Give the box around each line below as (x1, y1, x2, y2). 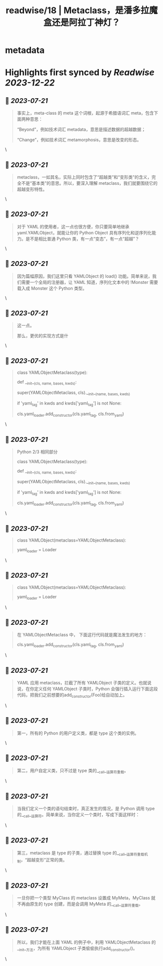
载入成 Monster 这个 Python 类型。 (17, 285, 87, 291)
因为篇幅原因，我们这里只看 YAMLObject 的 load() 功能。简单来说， (17, 273, 152, 279)
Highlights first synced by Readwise (5, 67, 155, 78)
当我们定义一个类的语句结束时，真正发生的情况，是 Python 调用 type (17, 806, 155, 811)
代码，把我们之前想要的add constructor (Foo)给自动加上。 (17, 692, 127, 699)
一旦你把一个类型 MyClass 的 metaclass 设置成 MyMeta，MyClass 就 (17, 895, 156, 901)
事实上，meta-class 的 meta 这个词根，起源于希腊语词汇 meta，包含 (17, 110, 154, 116)
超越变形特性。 (17, 186, 47, 192)
